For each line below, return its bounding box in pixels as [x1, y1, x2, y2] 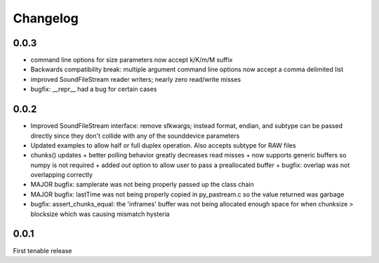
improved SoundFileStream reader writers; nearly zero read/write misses [30, 75, 241, 83]
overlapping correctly [30, 171, 93, 179]
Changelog [13, 10, 79, 26]
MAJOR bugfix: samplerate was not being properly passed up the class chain [30, 180, 254, 189]
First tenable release [13, 246, 72, 255]
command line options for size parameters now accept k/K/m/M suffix [30, 56, 233, 64]
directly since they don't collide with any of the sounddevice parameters [30, 131, 240, 140]
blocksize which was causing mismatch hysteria [30, 210, 170, 218]
